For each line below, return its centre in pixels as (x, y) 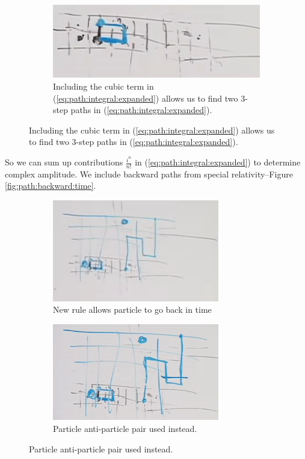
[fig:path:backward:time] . (51, 186)
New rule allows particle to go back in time (132, 310)
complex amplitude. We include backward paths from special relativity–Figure (149, 174)
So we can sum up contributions (64, 162)
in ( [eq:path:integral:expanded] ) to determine (218, 162)
